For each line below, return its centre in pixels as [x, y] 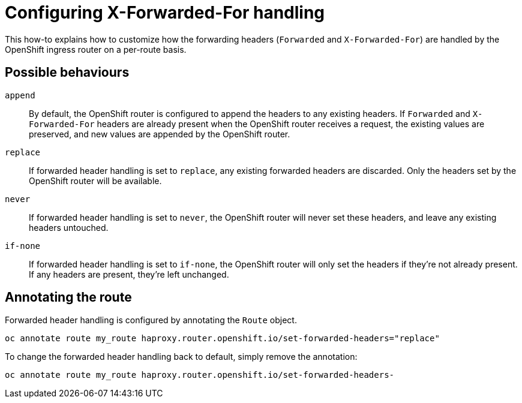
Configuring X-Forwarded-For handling [165, 13]
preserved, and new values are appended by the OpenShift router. [160, 134]
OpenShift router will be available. [95, 181]
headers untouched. [69, 227]
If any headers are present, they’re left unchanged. [129, 274]
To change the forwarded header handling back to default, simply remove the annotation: [181, 357]
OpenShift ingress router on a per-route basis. [96, 49]
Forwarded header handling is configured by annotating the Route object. [151, 320]
